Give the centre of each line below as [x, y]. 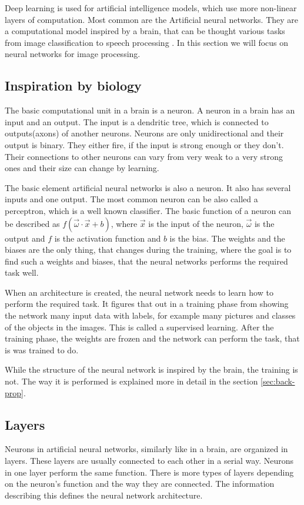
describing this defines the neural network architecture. [104, 495]
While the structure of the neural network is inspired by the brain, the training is [151, 369]
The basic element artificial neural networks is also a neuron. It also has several [148, 187]
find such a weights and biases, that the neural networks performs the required [146, 261]
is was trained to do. [42, 350]
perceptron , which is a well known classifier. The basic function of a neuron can [148, 210]
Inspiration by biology [73, 86]
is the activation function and [108, 238]
